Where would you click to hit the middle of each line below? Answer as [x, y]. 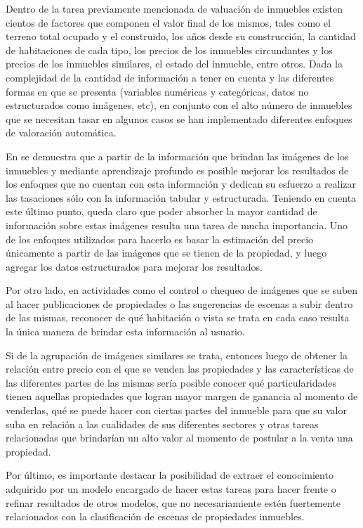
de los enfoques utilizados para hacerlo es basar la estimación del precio [160, 239]
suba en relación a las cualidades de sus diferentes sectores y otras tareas [162, 424]
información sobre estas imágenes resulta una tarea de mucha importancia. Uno [177, 225]
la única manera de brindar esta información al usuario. [125, 331]
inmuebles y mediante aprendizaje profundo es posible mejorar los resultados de [177, 170]
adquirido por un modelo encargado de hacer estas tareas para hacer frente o [171, 489]
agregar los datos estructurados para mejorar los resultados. [134, 266]
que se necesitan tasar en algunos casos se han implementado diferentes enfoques [179, 118]
